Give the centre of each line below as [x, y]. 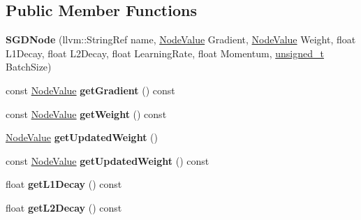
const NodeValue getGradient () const [90, 90]
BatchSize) [29, 67]
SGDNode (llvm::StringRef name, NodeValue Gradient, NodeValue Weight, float [181, 39]
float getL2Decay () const [64, 207]
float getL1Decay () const [64, 184]
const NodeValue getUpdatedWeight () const [108, 160]
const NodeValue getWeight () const [86, 113]
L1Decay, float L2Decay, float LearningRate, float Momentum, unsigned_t [165, 53]
